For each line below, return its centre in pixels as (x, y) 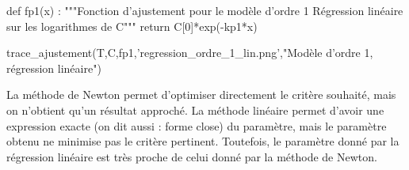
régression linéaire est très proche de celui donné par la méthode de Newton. (192, 156)
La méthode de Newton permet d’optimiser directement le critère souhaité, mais (201, 94)
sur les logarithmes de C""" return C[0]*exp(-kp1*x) (132, 26)
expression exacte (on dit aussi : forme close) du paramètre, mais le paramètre (197, 125)
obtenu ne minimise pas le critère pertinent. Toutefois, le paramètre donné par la (203, 141)
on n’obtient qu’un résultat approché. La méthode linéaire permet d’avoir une (195, 110)
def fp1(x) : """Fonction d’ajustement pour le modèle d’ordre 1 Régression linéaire (205, 10)
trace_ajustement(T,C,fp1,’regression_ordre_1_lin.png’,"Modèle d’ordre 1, (190, 53)
